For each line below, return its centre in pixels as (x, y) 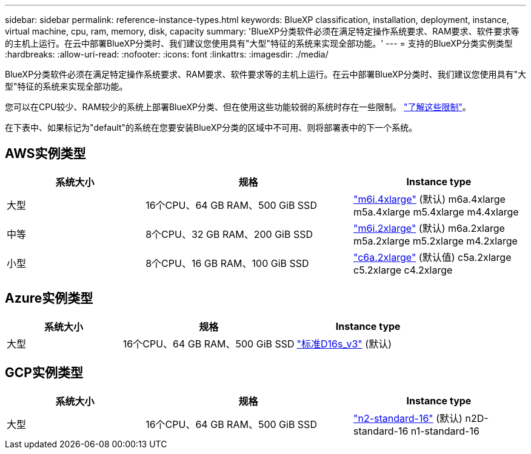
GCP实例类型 (44, 373)
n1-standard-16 (445, 431)
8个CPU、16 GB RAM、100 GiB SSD (227, 263)
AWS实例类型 (45, 154)
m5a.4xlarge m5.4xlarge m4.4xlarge (436, 212)
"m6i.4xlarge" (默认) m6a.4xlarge (429, 199)
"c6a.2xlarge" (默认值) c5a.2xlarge (432, 257)
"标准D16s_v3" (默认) (344, 344)
